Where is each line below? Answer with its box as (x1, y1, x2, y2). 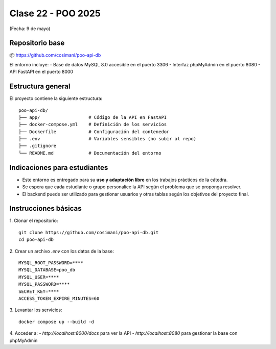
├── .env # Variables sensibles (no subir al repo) (18, 136, 197, 142)
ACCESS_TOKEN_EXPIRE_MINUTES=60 (18, 295, 100, 301)
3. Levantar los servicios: (9, 307, 62, 313)
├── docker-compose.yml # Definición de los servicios (18, 121, 167, 128)
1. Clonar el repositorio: (9, 217, 58, 224)
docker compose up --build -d (18, 319, 95, 325)
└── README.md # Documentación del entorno (18, 150, 162, 156)
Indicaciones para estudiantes (9, 163, 108, 172)
